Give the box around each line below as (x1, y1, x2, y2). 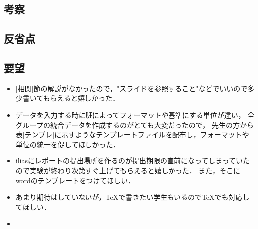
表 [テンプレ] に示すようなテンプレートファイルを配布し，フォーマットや (15, 129, 249, 140)
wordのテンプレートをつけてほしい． (15, 175, 135, 185)
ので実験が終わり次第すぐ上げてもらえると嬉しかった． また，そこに (15, 165, 241, 175)
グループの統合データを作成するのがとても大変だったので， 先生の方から (15, 119, 254, 130)
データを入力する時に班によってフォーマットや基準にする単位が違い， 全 (15, 109, 255, 120)
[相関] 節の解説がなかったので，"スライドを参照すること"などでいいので (15, 83, 248, 93)
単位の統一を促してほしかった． (15, 139, 120, 149)
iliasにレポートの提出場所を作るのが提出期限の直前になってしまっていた (15, 155, 250, 166)
